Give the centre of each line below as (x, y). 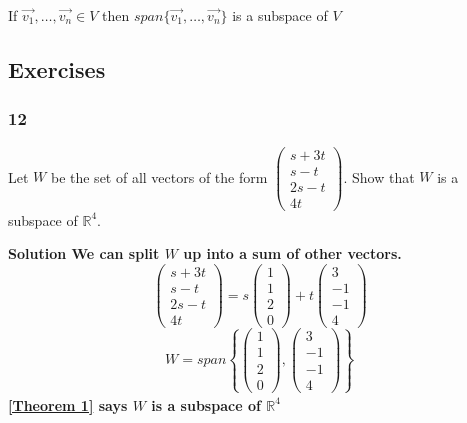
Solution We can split (84, 253)
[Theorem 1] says (68, 404)
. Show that (379, 176)
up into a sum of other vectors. (292, 253)
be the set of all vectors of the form (159, 176)
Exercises (57, 68)
